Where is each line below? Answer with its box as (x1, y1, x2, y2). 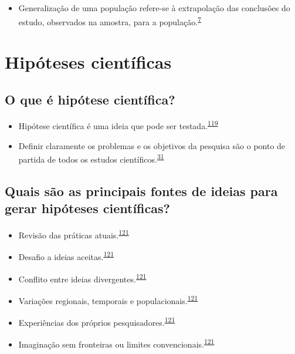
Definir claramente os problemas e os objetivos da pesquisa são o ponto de (18, 139, 286, 151)
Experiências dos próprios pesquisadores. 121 (18, 315, 175, 328)
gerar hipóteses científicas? (5, 199, 170, 217)
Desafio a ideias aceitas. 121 (18, 249, 114, 263)
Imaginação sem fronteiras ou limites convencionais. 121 (18, 336, 215, 350)
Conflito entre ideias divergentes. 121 (18, 271, 147, 285)
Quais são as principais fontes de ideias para (5, 181, 278, 200)
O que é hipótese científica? (5, 90, 175, 108)
